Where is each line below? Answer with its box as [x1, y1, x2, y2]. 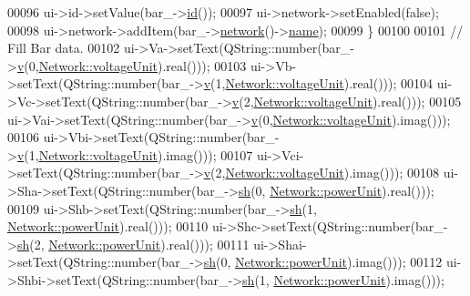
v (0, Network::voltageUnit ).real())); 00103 [16, 56, 247, 75]
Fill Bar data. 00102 [7, 38, 120, 57]
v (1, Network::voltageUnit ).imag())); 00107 [16, 145, 253, 164]
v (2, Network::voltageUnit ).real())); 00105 [231, 91, 462, 110]
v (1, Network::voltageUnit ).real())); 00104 [203, 74, 434, 93]
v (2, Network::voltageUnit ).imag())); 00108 [203, 163, 439, 182]
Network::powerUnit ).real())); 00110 [7, 217, 209, 236]
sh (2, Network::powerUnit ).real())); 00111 [16, 234, 250, 253]
